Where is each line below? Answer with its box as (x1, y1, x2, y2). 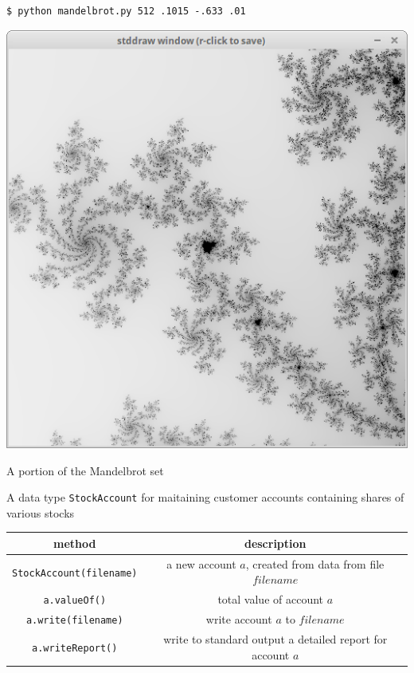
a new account (166, 555, 236, 572)
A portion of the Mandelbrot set (6, 462, 164, 478)
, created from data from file (245, 555, 385, 572)
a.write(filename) (25, 615, 123, 627)
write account (205, 611, 272, 628)
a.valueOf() (43, 595, 107, 607)
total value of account (217, 591, 324, 608)
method (53, 534, 96, 551)
